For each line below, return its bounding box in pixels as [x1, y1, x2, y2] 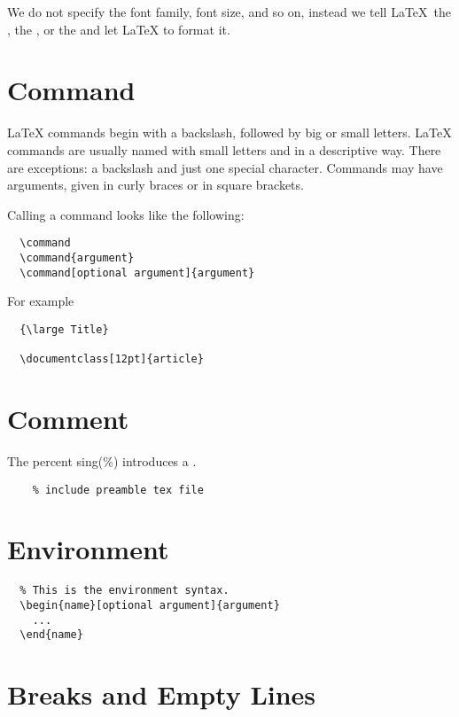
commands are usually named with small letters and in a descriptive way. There [7, 140, 441, 159]
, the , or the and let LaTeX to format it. [7, 19, 230, 38]
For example [7, 292, 74, 310]
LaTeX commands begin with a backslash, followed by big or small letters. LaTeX [7, 123, 452, 142]
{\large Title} [19, 323, 109, 336]
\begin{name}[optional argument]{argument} [19, 598, 280, 612]
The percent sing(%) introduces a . [7, 451, 197, 470]
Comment [7, 401, 129, 436]
